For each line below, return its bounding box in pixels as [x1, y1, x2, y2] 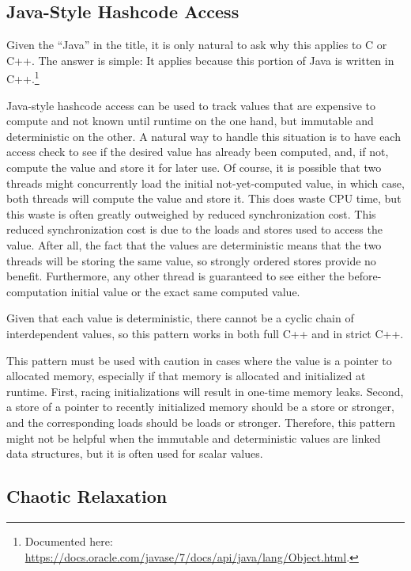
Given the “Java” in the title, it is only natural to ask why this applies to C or [6, 36, 387, 53]
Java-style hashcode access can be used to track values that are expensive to [6, 97, 375, 113]
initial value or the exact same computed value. [70, 283, 300, 299]
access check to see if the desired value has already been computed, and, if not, [6, 143, 389, 160]
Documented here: [25, 532, 113, 549]
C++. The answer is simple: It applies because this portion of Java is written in [6, 51, 394, 68]
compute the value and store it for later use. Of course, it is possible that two [6, 159, 382, 176]
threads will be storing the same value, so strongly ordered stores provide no [6, 252, 376, 268]
